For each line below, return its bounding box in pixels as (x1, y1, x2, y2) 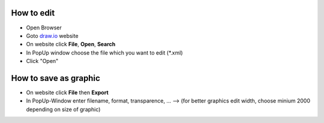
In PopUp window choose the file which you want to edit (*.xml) (26, 49, 183, 56)
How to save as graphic (11, 73, 100, 83)
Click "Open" (26, 58, 59, 65)
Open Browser (26, 24, 62, 31)
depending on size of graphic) (26, 106, 101, 113)
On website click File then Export (26, 89, 109, 96)
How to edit (11, 8, 55, 18)
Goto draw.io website (26, 32, 79, 39)
